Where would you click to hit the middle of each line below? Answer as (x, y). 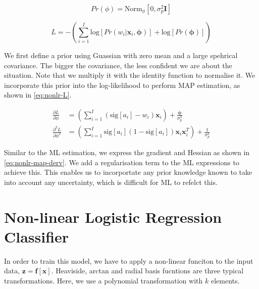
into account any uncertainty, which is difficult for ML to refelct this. (111, 182)
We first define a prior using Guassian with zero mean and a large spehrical (121, 55)
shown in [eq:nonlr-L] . (38, 95)
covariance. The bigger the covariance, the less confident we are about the (118, 65)
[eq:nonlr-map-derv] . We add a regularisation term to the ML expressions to (122, 162)
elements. (225, 280)
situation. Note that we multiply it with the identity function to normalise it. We (130, 75)
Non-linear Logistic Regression (113, 216)
